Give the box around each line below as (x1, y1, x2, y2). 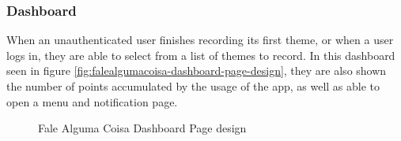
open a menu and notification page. (6, 93, 178, 109)
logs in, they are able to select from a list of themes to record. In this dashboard (6, 46, 395, 63)
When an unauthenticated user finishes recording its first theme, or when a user (6, 32, 394, 48)
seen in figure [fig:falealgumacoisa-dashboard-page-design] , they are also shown (6, 62, 387, 79)
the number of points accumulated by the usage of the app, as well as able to (6, 78, 380, 94)
